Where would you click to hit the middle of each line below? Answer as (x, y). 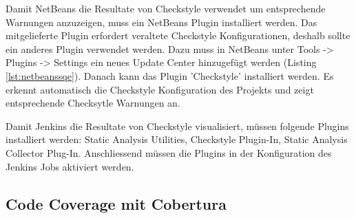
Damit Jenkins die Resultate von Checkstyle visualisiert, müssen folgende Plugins (177, 126)
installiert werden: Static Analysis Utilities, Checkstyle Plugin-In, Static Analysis (177, 139)
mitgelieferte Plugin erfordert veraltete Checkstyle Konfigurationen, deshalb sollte (178, 35)
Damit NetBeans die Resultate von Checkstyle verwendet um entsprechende (166, 8)
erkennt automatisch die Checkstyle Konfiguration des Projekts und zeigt (160, 89)
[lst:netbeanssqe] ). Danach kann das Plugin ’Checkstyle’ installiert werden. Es (170, 75)
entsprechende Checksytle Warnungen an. (93, 103)
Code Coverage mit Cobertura (116, 203)
